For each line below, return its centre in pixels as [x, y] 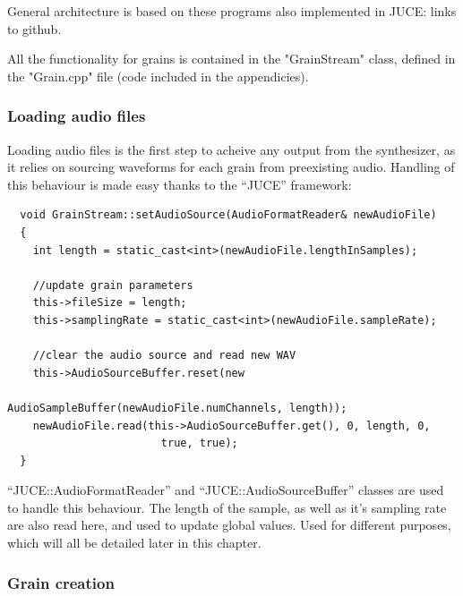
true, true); [199, 443]
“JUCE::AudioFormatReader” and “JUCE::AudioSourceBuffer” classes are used [226, 490]
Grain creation [61, 582]
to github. [34, 28]
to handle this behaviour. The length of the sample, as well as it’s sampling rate [227, 507]
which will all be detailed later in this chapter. [134, 543]
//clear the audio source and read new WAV [164, 356]
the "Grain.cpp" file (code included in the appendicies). [158, 76]
